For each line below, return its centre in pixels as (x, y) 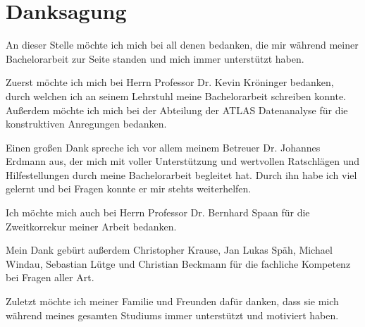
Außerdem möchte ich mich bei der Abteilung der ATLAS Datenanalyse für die (177, 110)
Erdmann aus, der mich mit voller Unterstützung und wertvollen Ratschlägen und (183, 161)
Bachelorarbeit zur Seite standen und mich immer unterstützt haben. (155, 58)
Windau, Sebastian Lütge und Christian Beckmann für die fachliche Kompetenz (178, 263)
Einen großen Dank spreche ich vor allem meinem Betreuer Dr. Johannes (163, 147)
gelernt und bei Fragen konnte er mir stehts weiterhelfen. (129, 189)
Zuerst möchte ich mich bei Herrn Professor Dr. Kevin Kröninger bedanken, (170, 82)
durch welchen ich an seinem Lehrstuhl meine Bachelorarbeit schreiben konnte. (176, 95)
